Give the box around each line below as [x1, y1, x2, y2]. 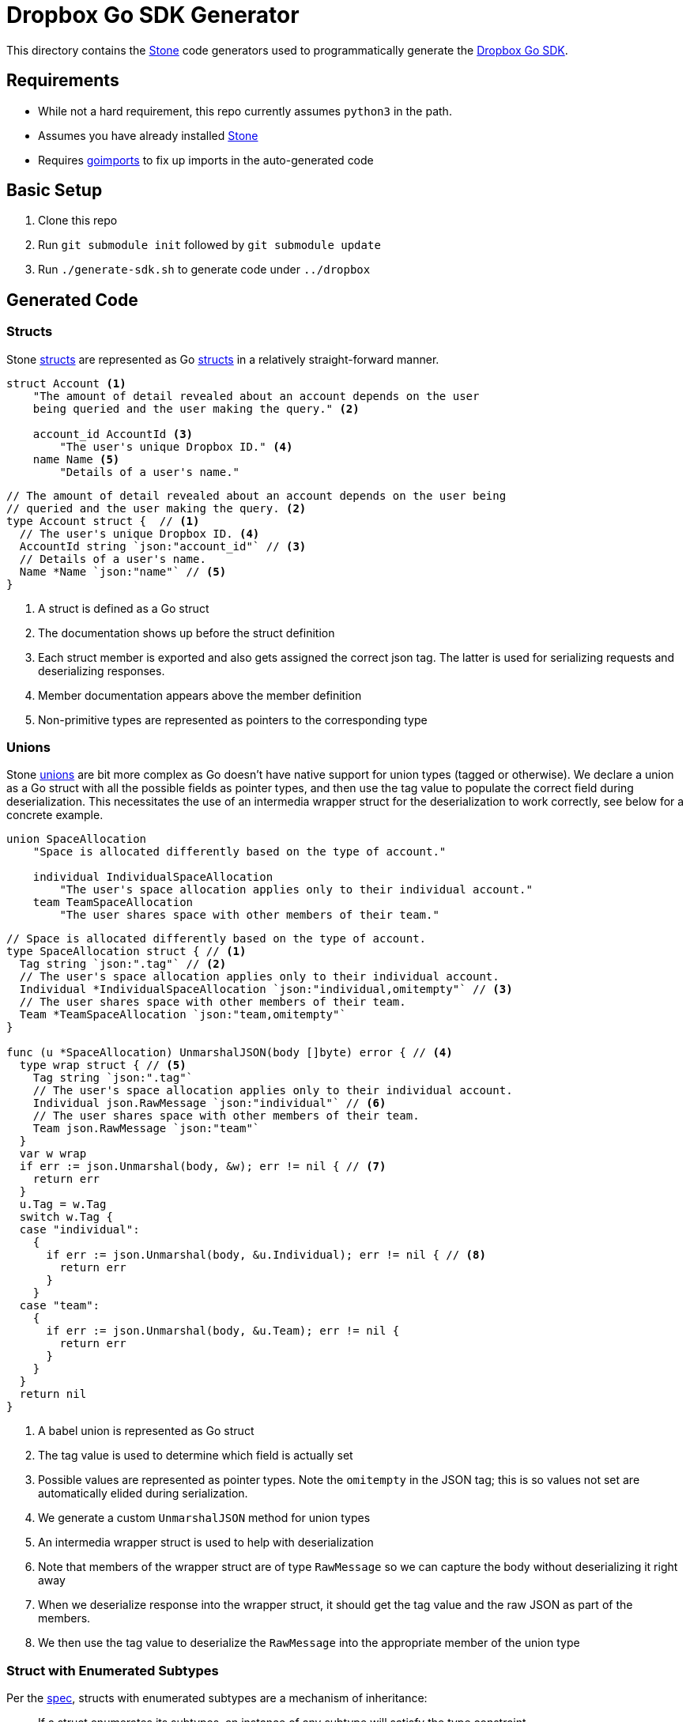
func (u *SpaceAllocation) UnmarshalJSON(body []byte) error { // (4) [6, 1046, 453, 1059]
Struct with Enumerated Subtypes [6, 1662, 219, 1679]
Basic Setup [6, 180, 103, 201]
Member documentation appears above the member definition [38, 688, 362, 702]
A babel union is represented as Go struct [38, 1424, 255, 1438]
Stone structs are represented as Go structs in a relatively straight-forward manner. [6, 352, 439, 366]
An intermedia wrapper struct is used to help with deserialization [38, 1535, 374, 1550]
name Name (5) [32, 452, 120, 466]
